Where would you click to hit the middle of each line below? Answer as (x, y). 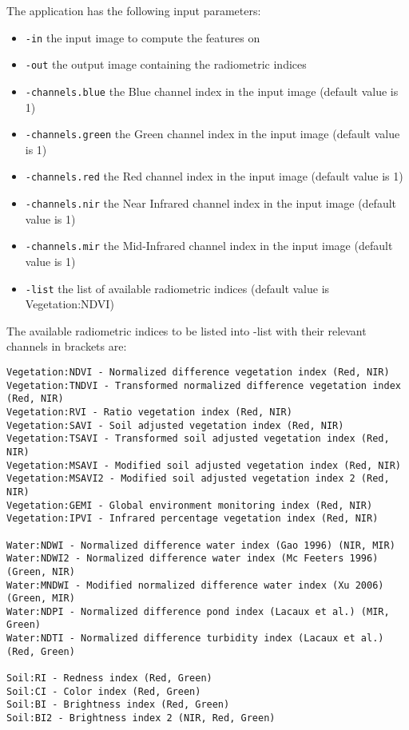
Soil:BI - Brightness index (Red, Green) (118, 705)
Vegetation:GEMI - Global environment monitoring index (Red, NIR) (190, 505)
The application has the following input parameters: (134, 10)
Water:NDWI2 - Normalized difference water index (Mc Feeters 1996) (193, 559)
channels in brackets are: (67, 346)
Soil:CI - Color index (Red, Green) (104, 691)
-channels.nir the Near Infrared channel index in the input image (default (211, 203)
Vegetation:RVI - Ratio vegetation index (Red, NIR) (149, 412)
